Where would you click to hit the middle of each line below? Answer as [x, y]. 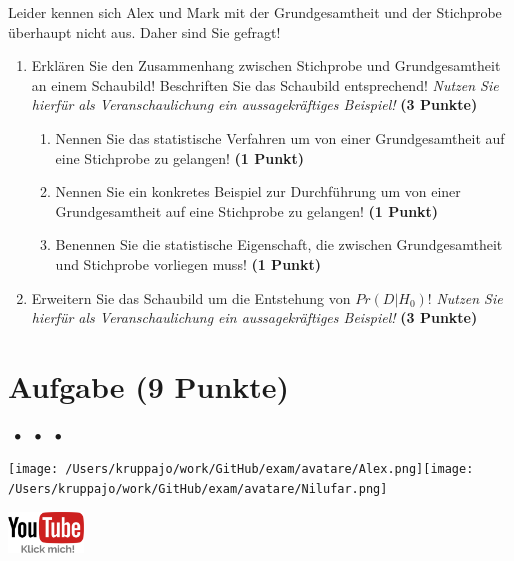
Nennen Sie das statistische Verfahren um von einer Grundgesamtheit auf [280, 137]
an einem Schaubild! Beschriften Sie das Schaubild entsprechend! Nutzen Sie [265, 84]
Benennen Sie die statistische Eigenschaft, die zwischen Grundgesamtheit [279, 244]
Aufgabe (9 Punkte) [149, 385]
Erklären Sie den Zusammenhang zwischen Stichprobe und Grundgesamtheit [266, 65]
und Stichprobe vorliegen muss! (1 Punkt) [188, 263]
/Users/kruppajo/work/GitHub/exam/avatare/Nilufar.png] [198, 489]
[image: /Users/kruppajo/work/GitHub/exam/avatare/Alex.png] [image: [241, 469]
